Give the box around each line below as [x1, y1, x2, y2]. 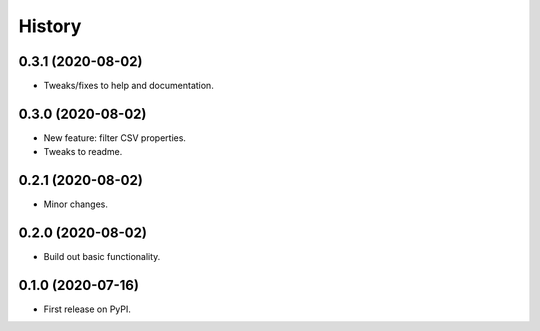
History [18, 15, 82, 37]
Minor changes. [43, 198, 109, 210]
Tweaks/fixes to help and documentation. [43, 80, 214, 92]
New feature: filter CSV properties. [43, 131, 187, 144]
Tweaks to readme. [43, 146, 123, 158]
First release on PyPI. [43, 303, 132, 315]
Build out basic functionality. [43, 251, 161, 263]
